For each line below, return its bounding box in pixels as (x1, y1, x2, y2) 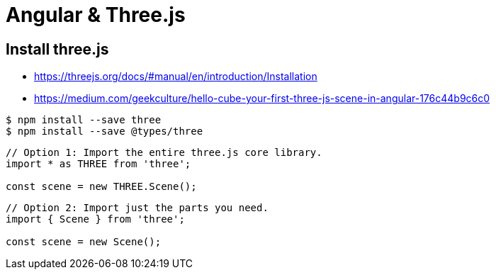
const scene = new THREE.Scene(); (6, 181, 197, 193)
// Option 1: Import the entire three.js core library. (6, 147, 322, 159)
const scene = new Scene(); (6, 236, 162, 248)
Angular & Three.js (6, 3, 186, 27)
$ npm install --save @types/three (6, 125, 203, 137)
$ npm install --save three (6, 114, 162, 126)
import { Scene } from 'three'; (6, 213, 185, 225)
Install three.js (6, 40, 109, 58)
